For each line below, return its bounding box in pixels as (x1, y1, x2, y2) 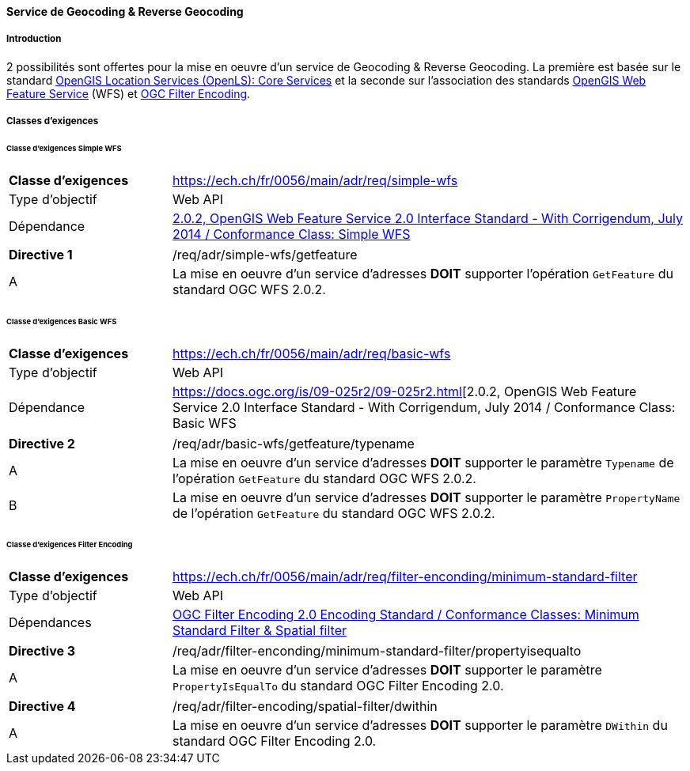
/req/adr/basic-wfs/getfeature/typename (172, 435, 415, 452)
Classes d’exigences (6, 115, 99, 127)
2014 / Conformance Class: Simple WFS (172, 225, 411, 242)
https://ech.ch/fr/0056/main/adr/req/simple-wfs (172, 172, 458, 188)
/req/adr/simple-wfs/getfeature (172, 246, 358, 263)
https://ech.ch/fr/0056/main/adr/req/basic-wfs (172, 345, 451, 361)
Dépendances (9, 614, 92, 631)
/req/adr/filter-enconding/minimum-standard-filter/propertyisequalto (172, 643, 582, 660)
